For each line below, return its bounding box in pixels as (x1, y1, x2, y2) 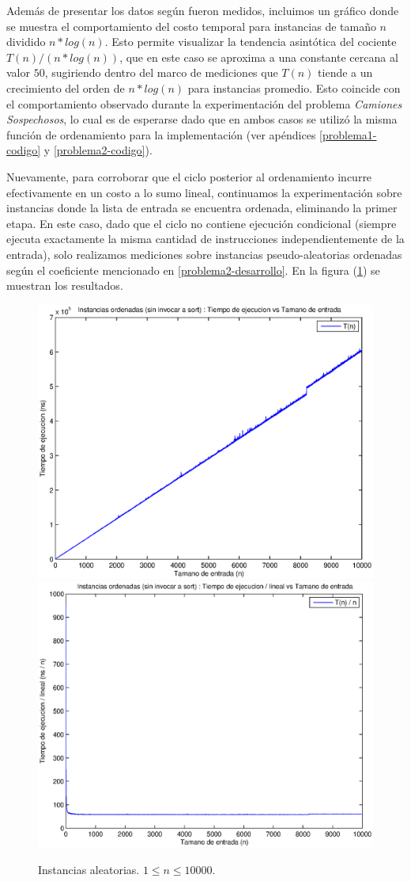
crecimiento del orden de (6, 79, 125, 96)
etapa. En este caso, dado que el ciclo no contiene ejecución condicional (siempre (6, 215, 397, 231)
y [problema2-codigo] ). (43, 142, 153, 158)
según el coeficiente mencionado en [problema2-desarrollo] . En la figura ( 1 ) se (6, 261, 380, 278)
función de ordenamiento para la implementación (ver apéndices (6, 126, 316, 143)
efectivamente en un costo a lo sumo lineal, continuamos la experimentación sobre (6, 184, 402, 200)
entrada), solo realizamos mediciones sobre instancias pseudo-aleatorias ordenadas (6, 245, 402, 262)
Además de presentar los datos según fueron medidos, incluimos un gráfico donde (6, 2, 399, 18)
